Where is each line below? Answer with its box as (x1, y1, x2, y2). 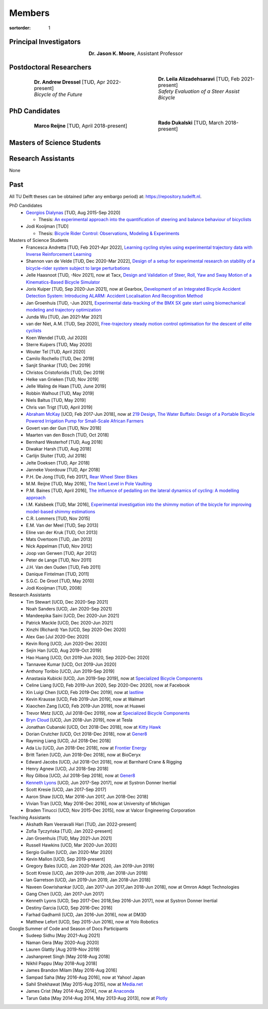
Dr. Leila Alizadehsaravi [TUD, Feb (158, 75, 240, 82)
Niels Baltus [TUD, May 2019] (26, 397, 86, 403)
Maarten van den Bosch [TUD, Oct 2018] (26, 432, 109, 438)
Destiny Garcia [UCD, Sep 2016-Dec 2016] (26, 905, 113, 911)
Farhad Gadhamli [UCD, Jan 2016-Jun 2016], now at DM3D (26, 912, 146, 918)
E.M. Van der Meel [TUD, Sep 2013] (26, 522, 99, 529)
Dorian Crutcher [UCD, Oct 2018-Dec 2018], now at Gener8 (26, 731, 147, 737)
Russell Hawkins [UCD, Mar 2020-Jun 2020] (26, 842, 118, 848)
